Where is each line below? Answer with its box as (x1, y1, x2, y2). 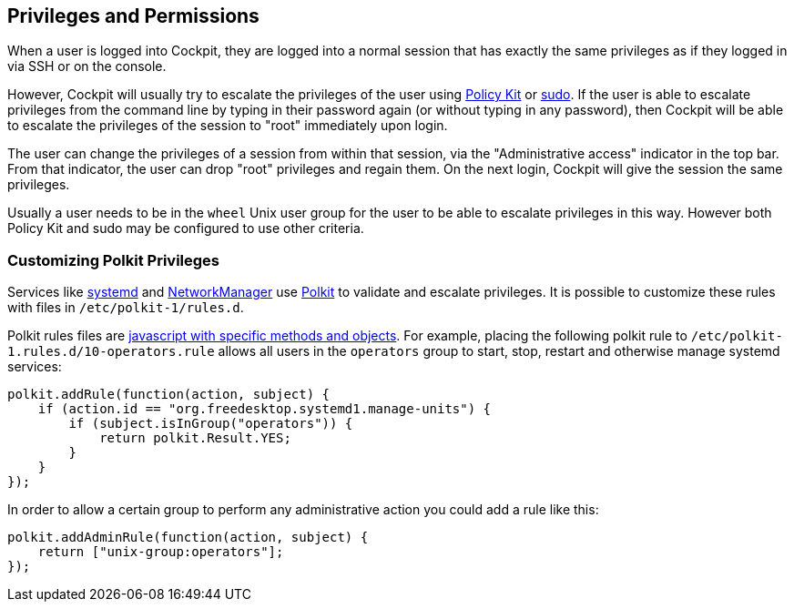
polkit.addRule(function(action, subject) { (7, 387, 331, 402)
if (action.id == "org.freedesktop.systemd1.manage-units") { (37, 401, 492, 417)
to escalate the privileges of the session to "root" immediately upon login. (7, 117, 448, 134)
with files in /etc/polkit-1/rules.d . (7, 299, 244, 316)
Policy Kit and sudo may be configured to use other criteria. (7, 220, 364, 237)
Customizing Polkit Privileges (7, 250, 220, 269)
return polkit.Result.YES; (99, 431, 291, 446)
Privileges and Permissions (7, 5, 260, 27)
